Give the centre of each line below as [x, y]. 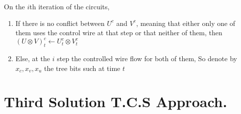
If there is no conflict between [60, 23]
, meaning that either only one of [186, 23]
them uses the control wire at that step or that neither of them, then [119, 33]
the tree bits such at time [82, 68]
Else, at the [33, 58]
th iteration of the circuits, [70, 6]
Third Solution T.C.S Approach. [116, 102]
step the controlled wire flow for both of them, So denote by [147, 58]
